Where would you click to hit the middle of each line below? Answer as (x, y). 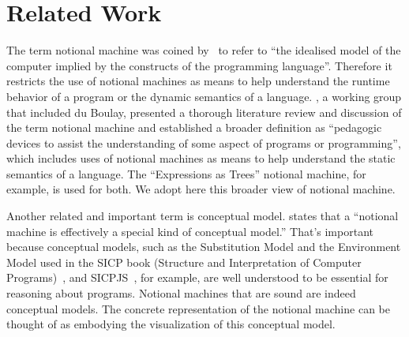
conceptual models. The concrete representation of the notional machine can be (198, 308)
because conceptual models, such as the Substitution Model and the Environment (204, 247)
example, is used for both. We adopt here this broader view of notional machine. (201, 189)
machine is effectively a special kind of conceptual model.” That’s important (190, 231)
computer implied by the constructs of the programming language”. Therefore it (199, 65)
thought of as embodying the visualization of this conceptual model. (171, 324)
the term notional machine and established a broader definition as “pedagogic (194, 127)
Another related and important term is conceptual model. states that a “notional (203, 216)
